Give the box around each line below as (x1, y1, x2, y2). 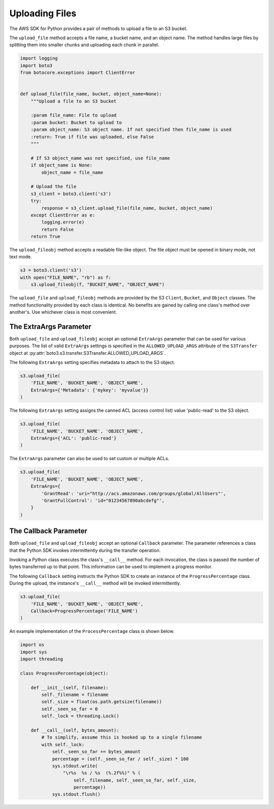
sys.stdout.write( (52, 763, 98, 769)
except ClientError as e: (30, 212, 95, 218)
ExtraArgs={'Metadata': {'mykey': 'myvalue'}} (30, 387, 149, 393)
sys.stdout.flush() (52, 792, 101, 797)
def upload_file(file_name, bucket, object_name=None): (20, 91, 162, 97)
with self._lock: (41, 741, 85, 747)
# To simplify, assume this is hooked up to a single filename (41, 735, 202, 740)
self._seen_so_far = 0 (41, 706, 98, 712)
